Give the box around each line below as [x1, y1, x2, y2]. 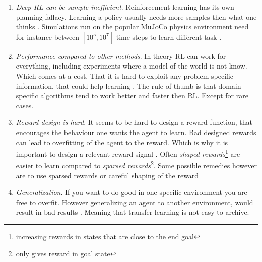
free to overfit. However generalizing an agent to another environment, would [16, 196, 253, 207]
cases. [16, 100, 34, 110]
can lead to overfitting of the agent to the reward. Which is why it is [16, 137, 228, 147]
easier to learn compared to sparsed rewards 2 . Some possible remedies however [16, 159, 257, 171]
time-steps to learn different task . [116, 31, 222, 42]
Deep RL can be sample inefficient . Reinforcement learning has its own [16, 2, 234, 12]
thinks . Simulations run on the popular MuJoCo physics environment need [16, 21, 249, 32]
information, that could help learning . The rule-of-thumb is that [16, 80, 216, 91]
